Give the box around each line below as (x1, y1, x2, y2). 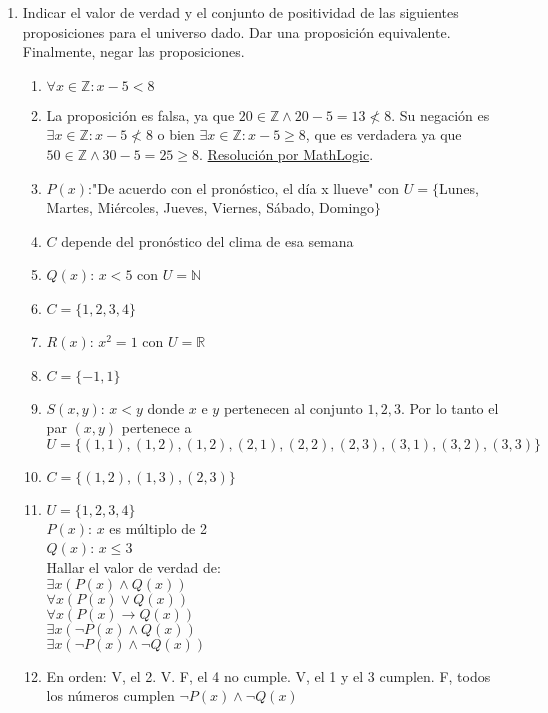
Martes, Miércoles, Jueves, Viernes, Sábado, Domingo (46, 197, 375, 218)
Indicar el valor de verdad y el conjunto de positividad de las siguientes (22, 2, 459, 22)
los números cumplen (46, 685, 175, 706)
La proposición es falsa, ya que (46, 104, 235, 125)
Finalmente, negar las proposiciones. (22, 41, 245, 62)
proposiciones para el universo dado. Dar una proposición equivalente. (22, 21, 451, 42)
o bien (157, 124, 195, 145)
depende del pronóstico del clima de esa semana (61, 230, 354, 251)
